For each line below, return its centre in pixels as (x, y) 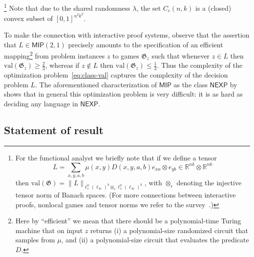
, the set (149, 8)
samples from (35, 240)
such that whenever (181, 55)
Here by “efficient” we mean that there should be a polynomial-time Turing (128, 221)
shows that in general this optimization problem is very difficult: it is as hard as (124, 94)
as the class (190, 84)
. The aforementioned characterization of (96, 84)
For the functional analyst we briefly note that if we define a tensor (116, 157)
